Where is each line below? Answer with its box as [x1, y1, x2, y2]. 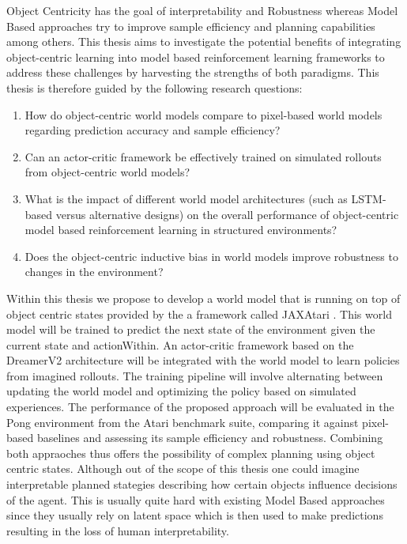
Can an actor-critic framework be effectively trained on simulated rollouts [24, 148, 382, 164]
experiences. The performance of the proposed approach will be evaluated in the [6, 399, 394, 415]
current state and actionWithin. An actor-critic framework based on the [6, 336, 354, 353]
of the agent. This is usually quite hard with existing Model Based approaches [6, 491, 385, 508]
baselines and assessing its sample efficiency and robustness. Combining [36, 429, 383, 446]
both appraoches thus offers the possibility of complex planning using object [6, 444, 375, 461]
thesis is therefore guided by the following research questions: [6, 79, 303, 96]
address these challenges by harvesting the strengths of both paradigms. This [6, 64, 379, 81]
